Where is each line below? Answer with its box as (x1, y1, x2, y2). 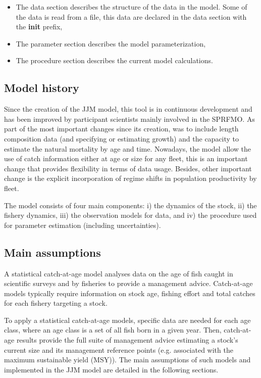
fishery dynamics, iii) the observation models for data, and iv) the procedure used (4, 210, 257, 220)
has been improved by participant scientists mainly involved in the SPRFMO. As (4, 113, 255, 124)
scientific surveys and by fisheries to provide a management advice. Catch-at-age (4, 278, 253, 289)
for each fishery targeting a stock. (4, 298, 108, 308)
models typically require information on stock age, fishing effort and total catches (4, 288, 255, 298)
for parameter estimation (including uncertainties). (4, 219, 161, 230)
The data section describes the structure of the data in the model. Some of (16, 2, 247, 12)
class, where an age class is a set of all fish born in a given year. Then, (4, 324, 222, 335)
